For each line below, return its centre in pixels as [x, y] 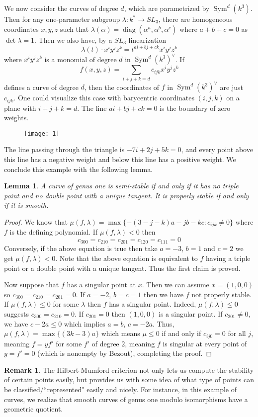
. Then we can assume [175, 285]
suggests [16, 314]
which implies [85, 323]
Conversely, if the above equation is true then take [81, 248]
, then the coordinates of [122, 87]
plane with [20, 108]
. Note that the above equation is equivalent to [127, 258]
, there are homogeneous [195, 19]
